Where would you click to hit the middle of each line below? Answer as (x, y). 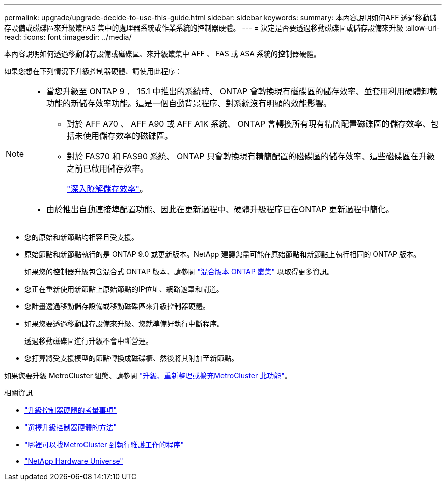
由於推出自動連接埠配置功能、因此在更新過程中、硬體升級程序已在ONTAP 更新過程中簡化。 (220, 209)
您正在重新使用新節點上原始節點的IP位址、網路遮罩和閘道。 (124, 289)
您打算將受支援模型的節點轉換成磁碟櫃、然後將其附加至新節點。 (131, 358)
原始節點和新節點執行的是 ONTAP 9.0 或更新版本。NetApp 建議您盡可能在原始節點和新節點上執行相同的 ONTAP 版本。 (222, 254)
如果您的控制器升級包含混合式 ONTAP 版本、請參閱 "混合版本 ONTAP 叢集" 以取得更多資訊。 (179, 272)
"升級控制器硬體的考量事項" (71, 410)
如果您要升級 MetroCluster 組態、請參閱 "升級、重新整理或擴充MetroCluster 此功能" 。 (148, 375)
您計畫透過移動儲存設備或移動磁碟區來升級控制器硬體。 (117, 306)
